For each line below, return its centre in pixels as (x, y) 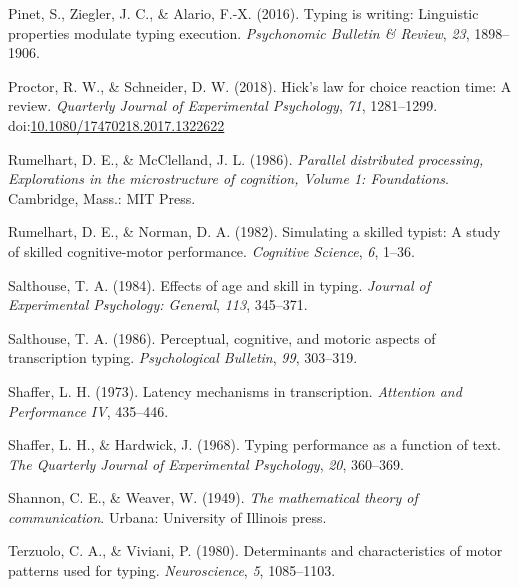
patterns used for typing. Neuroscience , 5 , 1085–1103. (172, 570)
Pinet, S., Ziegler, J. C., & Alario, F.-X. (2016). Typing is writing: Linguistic (243, 13)
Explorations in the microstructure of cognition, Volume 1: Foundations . (228, 178)
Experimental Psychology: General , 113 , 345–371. (158, 304)
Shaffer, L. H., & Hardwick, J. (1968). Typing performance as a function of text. (254, 444)
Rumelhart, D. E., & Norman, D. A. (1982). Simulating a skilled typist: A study (254, 231)
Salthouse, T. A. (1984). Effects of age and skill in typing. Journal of (219, 284)
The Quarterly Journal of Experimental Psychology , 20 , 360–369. (206, 463)
